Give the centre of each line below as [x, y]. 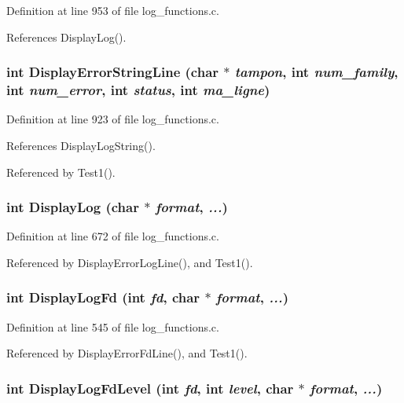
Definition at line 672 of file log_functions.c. [113, 236]
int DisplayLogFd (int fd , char [103, 297]
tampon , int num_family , [316, 72]
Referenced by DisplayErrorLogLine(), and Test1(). [130, 262]
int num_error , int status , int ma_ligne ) [138, 90]
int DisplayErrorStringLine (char [113, 72]
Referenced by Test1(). [61, 172]
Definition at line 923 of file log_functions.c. [113, 119]
